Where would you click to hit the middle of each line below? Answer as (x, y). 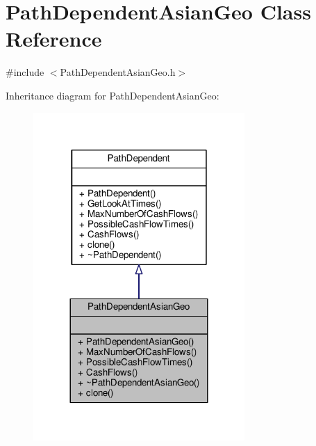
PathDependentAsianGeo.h (118, 72)
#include (25, 72)
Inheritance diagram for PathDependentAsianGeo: (113, 95)
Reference (54, 39)
